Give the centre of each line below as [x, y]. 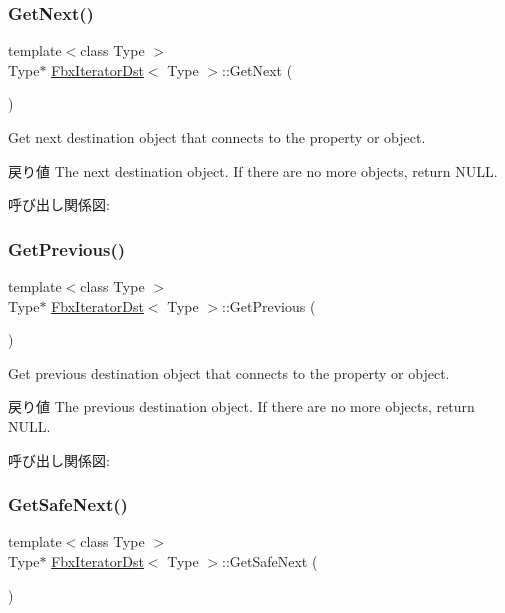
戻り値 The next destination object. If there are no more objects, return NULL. [253, 170]
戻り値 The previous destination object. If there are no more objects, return [241, 406]
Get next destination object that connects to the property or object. [217, 137]
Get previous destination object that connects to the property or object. [229, 372]
